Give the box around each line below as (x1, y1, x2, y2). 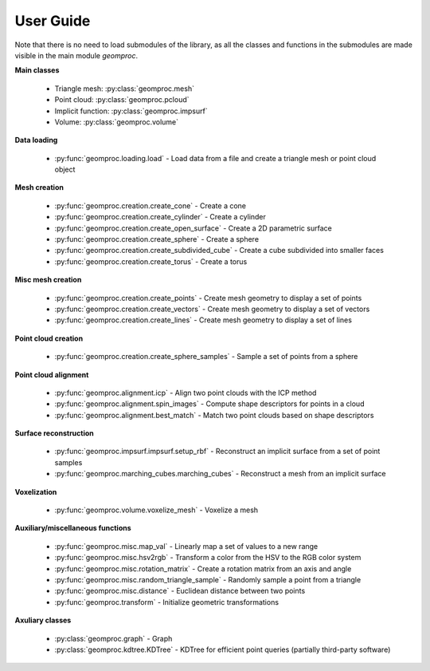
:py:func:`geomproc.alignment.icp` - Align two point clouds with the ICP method (54, 388, 317, 397)
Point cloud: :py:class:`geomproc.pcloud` (54, 95, 190, 105)
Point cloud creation (14, 334, 84, 343)
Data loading (14, 136, 58, 145)
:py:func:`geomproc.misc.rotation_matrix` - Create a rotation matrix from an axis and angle (54, 563, 352, 574)
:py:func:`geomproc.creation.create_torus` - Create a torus (54, 256, 248, 266)
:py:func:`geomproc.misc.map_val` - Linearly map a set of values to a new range (54, 541, 319, 551)
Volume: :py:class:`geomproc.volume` (54, 116, 179, 127)
